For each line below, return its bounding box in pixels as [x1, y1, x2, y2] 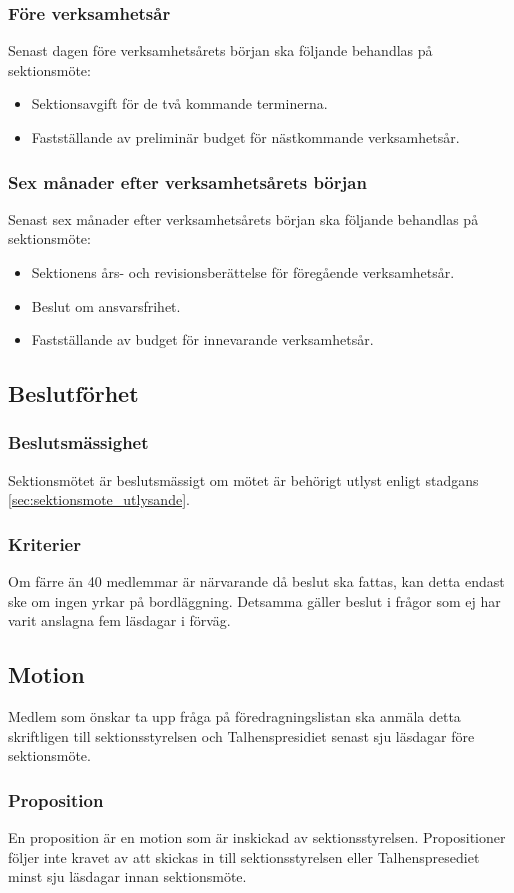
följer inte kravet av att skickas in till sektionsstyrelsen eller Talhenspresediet [8, 846, 480, 867]
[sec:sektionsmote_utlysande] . [8, 489, 190, 510]
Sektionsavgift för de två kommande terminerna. [31, 93, 328, 114]
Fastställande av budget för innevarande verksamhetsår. [31, 329, 374, 350]
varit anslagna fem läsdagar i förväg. [8, 610, 231, 631]
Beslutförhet [8, 378, 139, 409]
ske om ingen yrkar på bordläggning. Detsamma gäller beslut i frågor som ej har [8, 590, 501, 611]
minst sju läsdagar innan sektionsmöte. [8, 866, 247, 887]
